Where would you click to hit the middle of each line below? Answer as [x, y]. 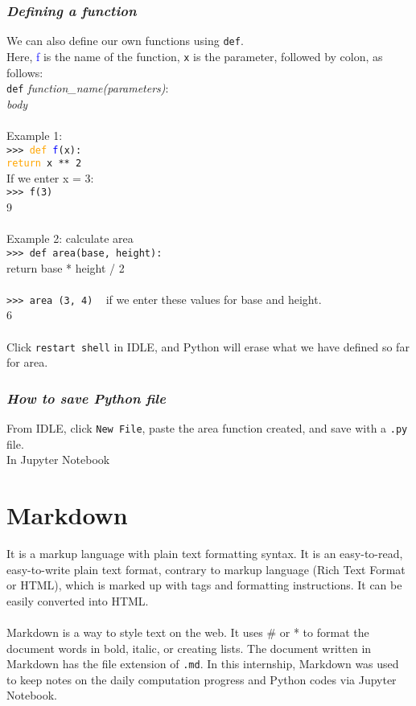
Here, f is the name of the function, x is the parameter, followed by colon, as [195, 56]
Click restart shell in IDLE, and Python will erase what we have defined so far [208, 346]
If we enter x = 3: [50, 177]
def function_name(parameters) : [88, 88]
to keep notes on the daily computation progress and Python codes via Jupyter [202, 679]
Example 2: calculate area [70, 238]
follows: [25, 72]
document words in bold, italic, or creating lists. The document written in [189, 648]
